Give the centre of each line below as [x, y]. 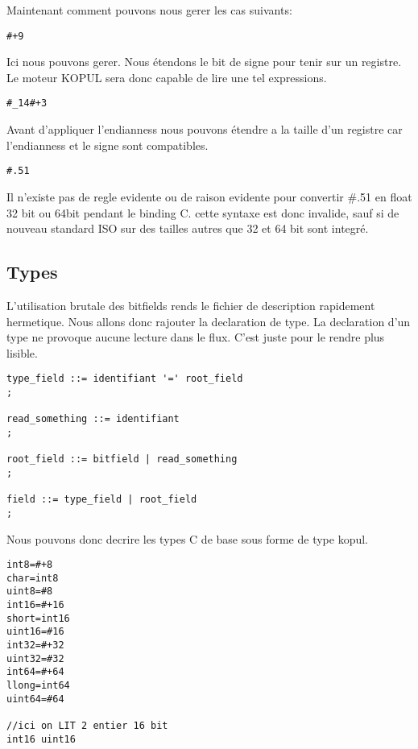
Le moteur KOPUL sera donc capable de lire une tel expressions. [167, 77]
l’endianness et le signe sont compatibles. [108, 145]
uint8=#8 [30, 592]
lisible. [22, 352]
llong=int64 [38, 686]
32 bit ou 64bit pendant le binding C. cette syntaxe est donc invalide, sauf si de [203, 212]
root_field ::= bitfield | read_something [122, 459]
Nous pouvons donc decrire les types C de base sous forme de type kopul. [188, 538]
